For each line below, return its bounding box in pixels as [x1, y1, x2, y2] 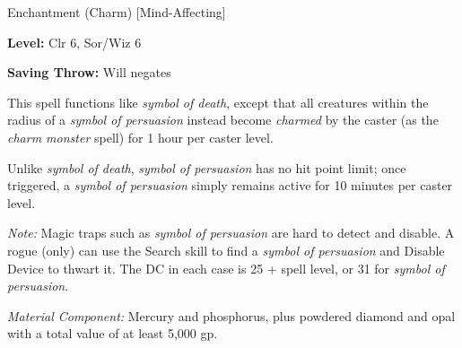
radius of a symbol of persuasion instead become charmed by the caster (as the [7, 110, 439, 129]
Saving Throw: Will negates [7, 63, 171, 82]
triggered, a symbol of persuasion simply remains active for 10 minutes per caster [7, 176, 453, 195]
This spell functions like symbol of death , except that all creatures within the [7, 92, 429, 111]
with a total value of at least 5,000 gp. [7, 324, 218, 343]
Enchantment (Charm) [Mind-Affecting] [7, 3, 226, 21]
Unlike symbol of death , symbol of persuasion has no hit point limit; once [7, 158, 406, 177]
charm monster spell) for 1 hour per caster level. [7, 127, 274, 146]
